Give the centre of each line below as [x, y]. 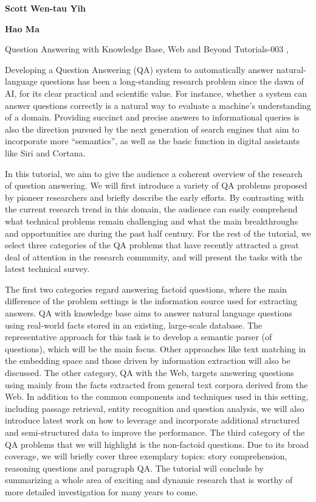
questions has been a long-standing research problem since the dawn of [172, 81]
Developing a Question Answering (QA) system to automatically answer [139, 69]
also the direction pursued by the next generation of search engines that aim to [152, 129]
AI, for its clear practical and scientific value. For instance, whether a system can [156, 93]
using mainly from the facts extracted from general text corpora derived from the [156, 384]
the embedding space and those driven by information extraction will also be [148, 361]
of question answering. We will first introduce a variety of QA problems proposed [156, 185]
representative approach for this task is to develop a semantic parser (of [139, 337]
